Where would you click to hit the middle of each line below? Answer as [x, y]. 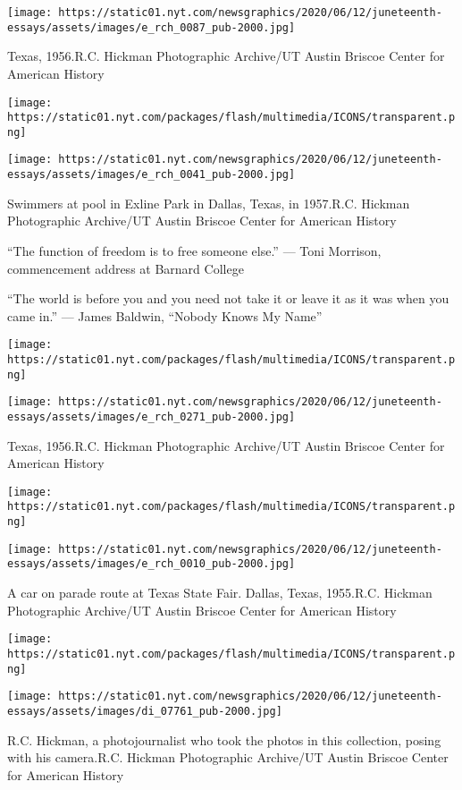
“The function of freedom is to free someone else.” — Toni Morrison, [194, 250]
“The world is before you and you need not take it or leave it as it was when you [228, 298]
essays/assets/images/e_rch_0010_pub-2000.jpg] [151, 564]
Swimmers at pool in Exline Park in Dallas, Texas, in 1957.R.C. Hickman [209, 203]
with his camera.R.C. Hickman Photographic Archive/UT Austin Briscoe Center [228, 757]
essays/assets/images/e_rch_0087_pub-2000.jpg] [151, 27]
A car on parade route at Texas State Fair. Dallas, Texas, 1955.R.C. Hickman [220, 593]
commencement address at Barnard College [126, 268]
